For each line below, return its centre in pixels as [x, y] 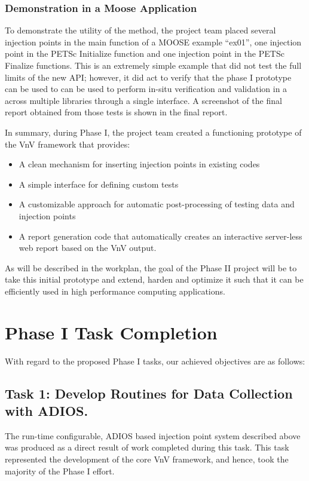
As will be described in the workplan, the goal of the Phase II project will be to [151, 267]
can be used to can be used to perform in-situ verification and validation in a [146, 89]
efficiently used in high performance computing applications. [115, 291]
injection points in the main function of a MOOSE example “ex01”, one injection [153, 42]
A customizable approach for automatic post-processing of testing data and [157, 204]
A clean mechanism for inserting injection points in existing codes [139, 164]
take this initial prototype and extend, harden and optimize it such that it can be [154, 279]
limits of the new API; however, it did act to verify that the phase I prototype [148, 77]
